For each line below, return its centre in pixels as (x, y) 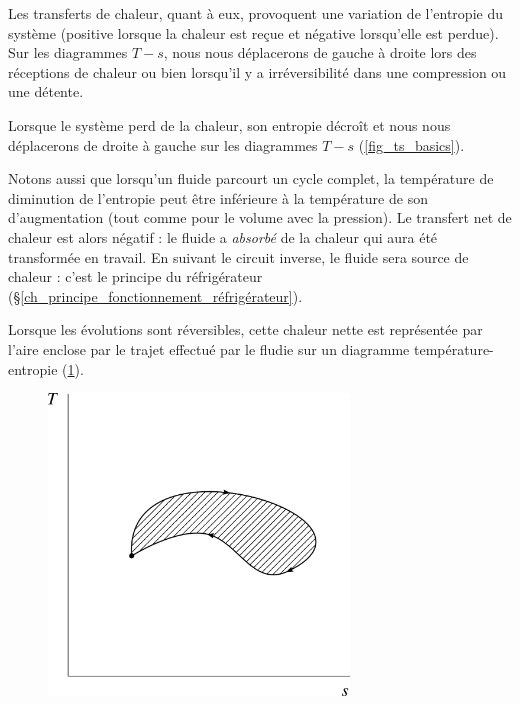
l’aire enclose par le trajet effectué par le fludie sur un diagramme (209, 348)
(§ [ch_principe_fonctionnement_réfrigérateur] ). (155, 295)
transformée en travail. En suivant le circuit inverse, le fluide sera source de (238, 256)
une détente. (46, 91)
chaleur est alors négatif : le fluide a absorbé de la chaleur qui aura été (223, 236)
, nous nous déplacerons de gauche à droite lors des (320, 52)
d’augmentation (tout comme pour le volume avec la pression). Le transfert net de (260, 217)
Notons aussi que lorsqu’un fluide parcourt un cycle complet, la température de (251, 178)
